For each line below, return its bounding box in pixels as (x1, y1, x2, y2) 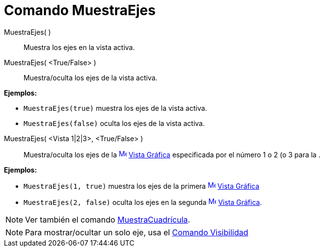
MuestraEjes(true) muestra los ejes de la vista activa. (24, 103, 207, 112)
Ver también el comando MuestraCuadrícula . (25, 214, 190, 225)
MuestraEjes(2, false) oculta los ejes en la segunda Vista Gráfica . (24, 198, 262, 206)
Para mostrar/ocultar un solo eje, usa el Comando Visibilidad (25, 227, 248, 237)
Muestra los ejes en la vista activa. (24, 43, 135, 51)
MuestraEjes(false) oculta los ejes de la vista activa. (24, 119, 205, 127)
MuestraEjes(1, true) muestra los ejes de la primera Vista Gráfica (24, 181, 260, 190)
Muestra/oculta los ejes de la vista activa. (24, 73, 158, 82)
